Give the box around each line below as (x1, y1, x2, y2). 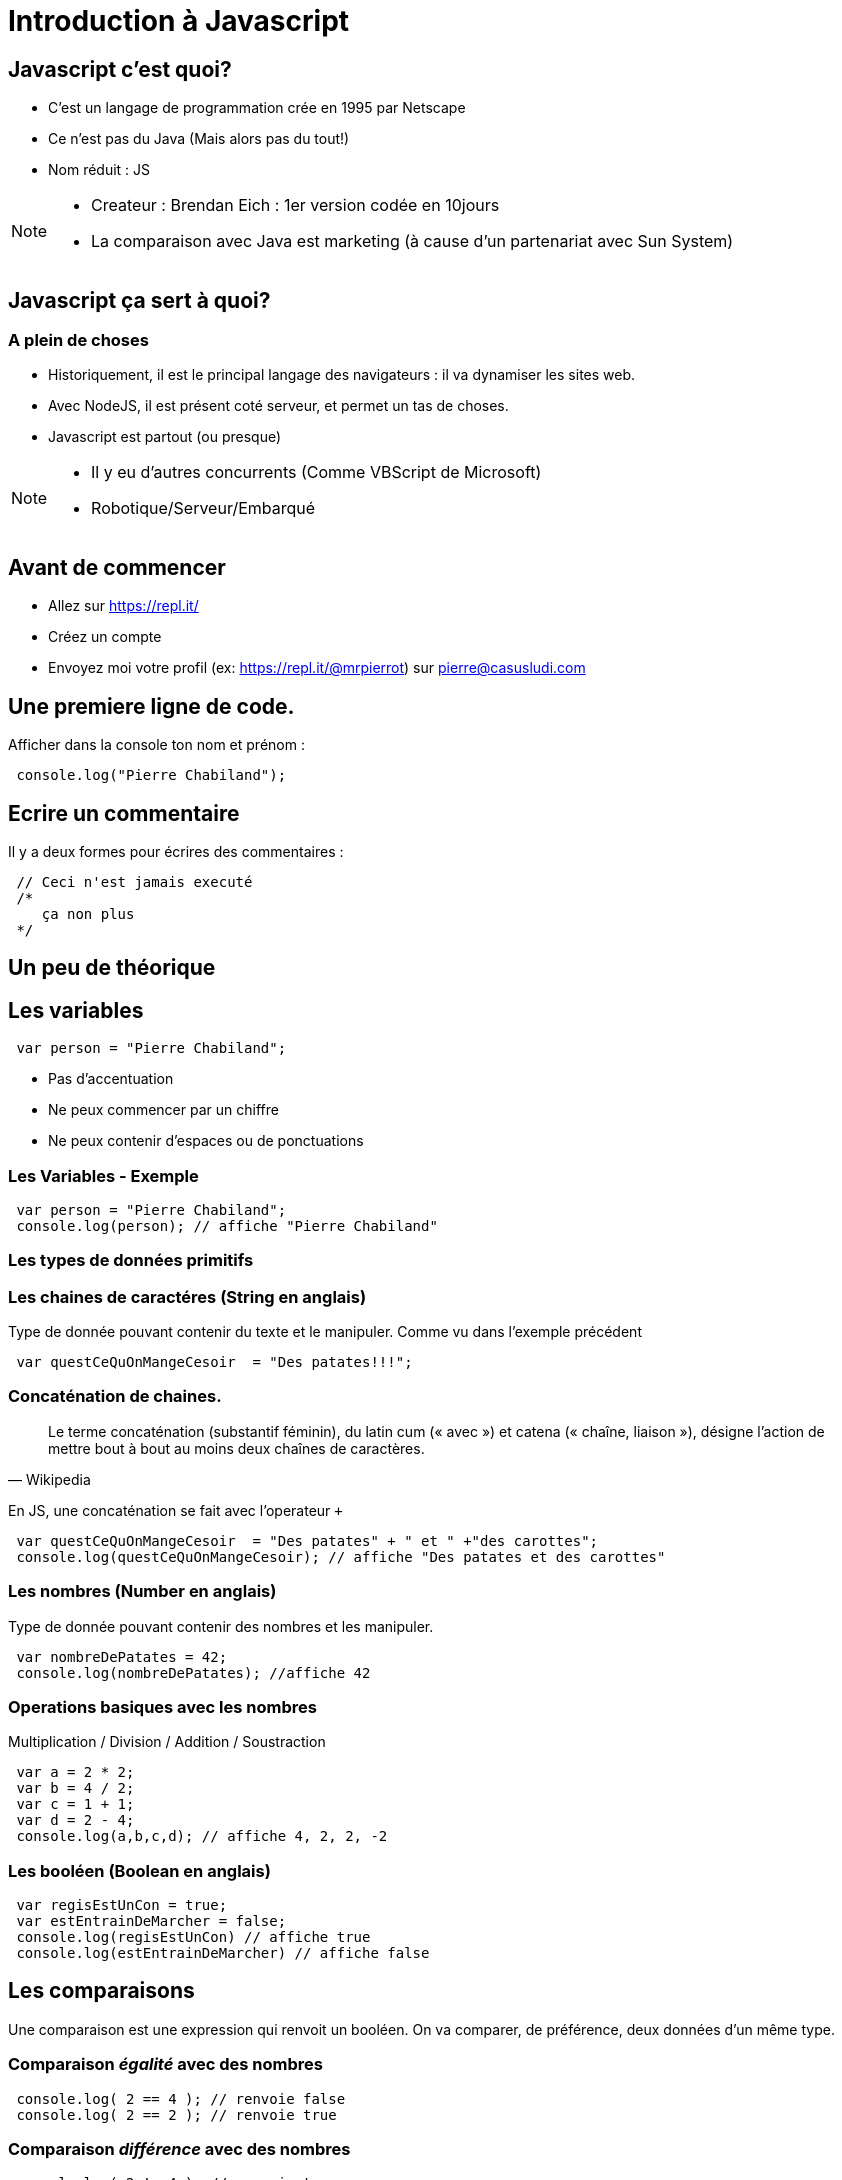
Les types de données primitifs (8, 1250, 254, 1271)
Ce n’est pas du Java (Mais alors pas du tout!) (48, 130, 350, 148)
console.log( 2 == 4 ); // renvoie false (16, 2090, 346, 2107)
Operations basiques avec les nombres (8, 1696, 317, 1717)
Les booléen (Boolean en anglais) (8, 1860, 271, 1881)
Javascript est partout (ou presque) (48, 428, 282, 446)
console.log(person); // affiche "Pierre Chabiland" (16, 1217, 438, 1234)
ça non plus (41, 905, 135, 922)
